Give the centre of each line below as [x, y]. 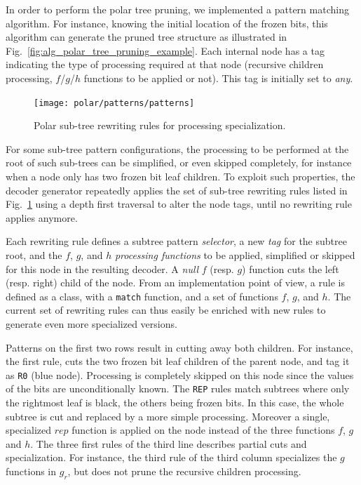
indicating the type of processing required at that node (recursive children [165, 64]
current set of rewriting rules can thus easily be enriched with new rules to [166, 310]
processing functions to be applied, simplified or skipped [235, 254]
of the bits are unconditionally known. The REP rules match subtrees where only [178, 388]
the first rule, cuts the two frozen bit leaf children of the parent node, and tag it [178, 361]
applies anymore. [42, 217]
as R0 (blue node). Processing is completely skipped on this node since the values [180, 374]
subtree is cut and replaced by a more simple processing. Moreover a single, [168, 416]
